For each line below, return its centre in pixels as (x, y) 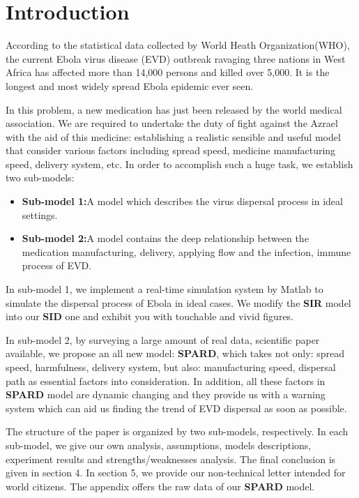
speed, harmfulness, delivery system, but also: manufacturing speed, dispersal (171, 367)
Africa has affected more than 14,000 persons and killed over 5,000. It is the (168, 72)
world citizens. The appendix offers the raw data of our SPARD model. (160, 486)
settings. (40, 214)
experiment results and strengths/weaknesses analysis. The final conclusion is (171, 459)
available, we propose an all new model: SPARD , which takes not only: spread (175, 353)
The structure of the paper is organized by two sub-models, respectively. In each (177, 431)
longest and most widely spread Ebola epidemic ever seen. (130, 85)
